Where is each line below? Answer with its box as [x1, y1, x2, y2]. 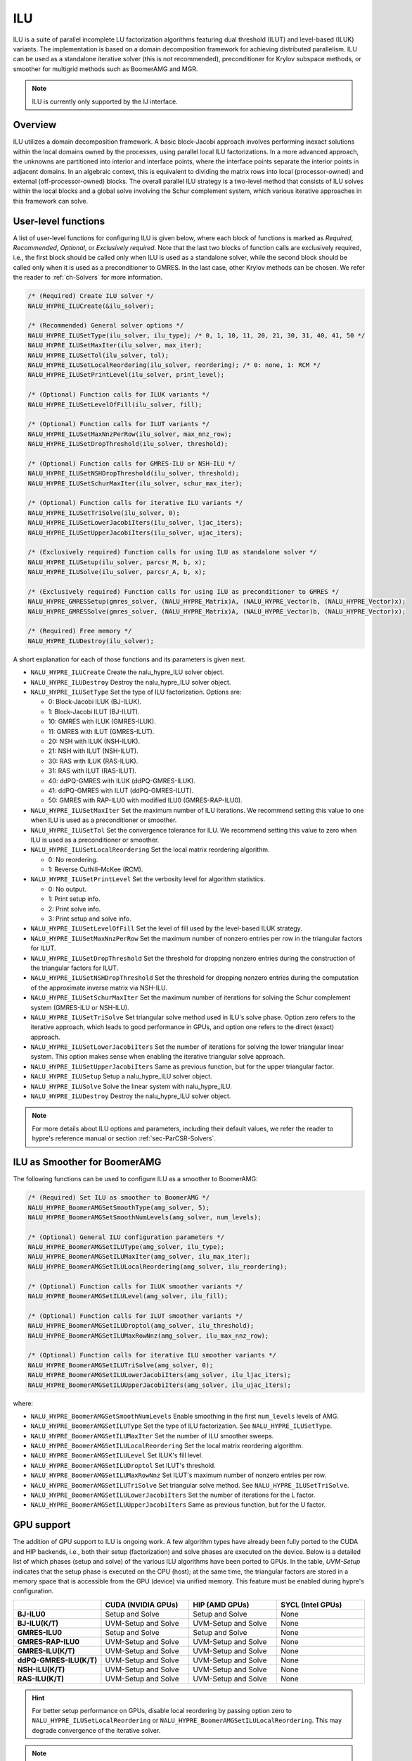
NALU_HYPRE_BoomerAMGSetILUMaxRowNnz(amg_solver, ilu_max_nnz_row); [27, 1331, 269, 1340]
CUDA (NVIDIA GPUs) [105, 1600, 179, 1610]
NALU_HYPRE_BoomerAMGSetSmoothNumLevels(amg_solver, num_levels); [27, 1213, 262, 1221]
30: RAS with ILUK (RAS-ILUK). [48, 757, 139, 765]
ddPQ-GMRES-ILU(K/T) [17, 1655, 98, 1665]
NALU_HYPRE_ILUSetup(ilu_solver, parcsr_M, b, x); [27, 558, 207, 566]
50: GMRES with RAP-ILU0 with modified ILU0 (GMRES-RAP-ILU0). [48, 796, 243, 804]
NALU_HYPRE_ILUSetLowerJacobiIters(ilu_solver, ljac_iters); [27, 518, 243, 527]
